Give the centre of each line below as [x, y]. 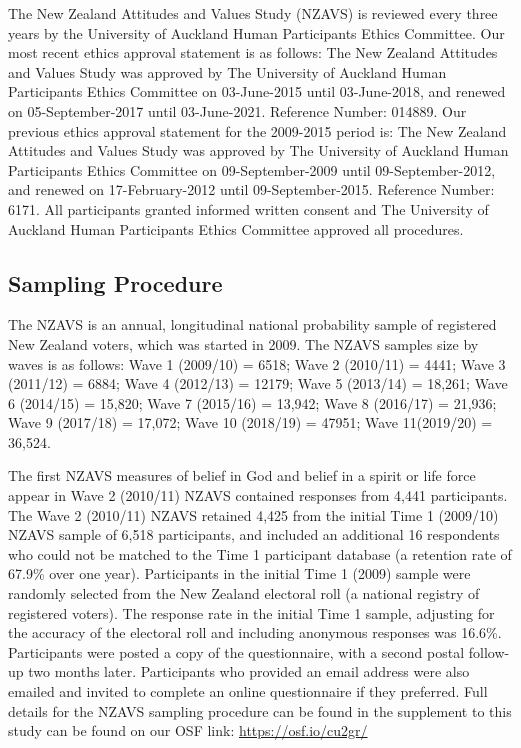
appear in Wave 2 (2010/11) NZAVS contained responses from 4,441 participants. [258, 495]
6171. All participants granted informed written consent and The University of [248, 208]
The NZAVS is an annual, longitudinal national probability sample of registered [252, 324]
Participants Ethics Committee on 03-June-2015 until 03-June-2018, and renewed [257, 91]
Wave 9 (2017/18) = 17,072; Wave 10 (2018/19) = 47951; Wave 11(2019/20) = [250, 422]
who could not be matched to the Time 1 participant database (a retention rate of [260, 553]
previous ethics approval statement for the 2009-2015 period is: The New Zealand [257, 130]
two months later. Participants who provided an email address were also [249, 671]
